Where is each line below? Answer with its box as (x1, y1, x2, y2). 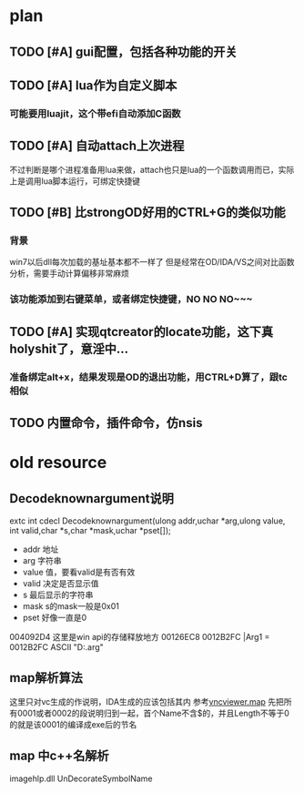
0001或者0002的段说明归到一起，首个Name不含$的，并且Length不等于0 (16, 707, 289, 718)
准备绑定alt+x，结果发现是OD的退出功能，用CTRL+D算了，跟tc (9, 371, 289, 383)
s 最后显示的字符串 (22, 589, 94, 601)
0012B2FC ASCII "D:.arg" (9, 642, 105, 653)
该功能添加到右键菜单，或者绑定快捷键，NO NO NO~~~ (9, 293, 253, 306)
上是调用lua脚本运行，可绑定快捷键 (9, 175, 141, 187)
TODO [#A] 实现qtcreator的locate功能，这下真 (9, 324, 274, 340)
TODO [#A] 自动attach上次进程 (9, 138, 185, 154)
